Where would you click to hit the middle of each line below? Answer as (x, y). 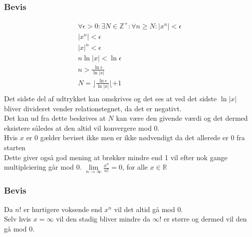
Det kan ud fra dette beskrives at (55, 118)
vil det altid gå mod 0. (148, 209)
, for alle (135, 167)
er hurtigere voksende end (63, 209)
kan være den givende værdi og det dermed (182, 118)
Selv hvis (18, 219)
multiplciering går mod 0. (43, 167)
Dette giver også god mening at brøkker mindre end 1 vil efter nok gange (116, 157)
